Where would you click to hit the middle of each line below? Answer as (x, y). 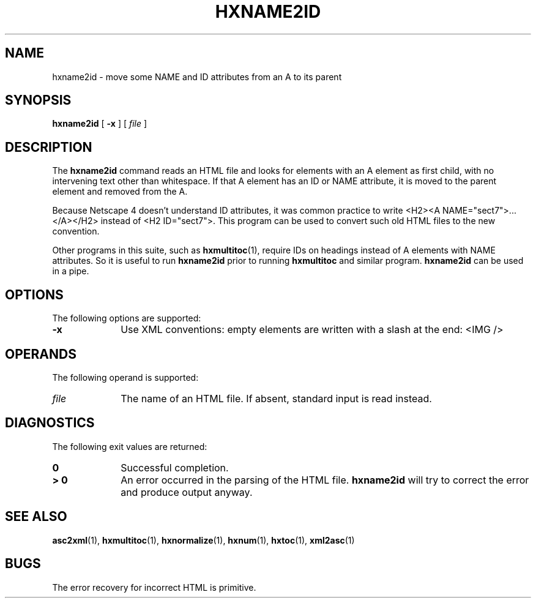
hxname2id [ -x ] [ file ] (100, 124)
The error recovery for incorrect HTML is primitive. (154, 587)
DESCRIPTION (49, 147)
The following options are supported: (127, 318)
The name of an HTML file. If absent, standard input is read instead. (276, 398)
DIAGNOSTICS (50, 423)
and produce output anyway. (187, 492)
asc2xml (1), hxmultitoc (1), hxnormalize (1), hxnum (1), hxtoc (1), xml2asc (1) (203, 540)
